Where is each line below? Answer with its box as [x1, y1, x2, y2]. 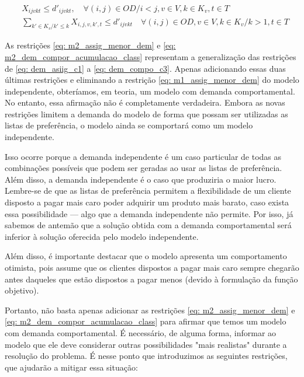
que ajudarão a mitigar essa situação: [5, 361, 138, 373]
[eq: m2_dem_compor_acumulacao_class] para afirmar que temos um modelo [5, 315, 286, 327]
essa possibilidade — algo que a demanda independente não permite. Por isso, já [5, 207, 293, 219]
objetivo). [5, 284, 39, 296]
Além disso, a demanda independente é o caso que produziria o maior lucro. [5, 173, 277, 185]
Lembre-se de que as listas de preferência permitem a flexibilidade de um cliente [5, 184, 291, 197]
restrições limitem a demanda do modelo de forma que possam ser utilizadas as [5, 107, 288, 120]
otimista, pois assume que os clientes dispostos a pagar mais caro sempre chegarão [5, 261, 299, 273]
